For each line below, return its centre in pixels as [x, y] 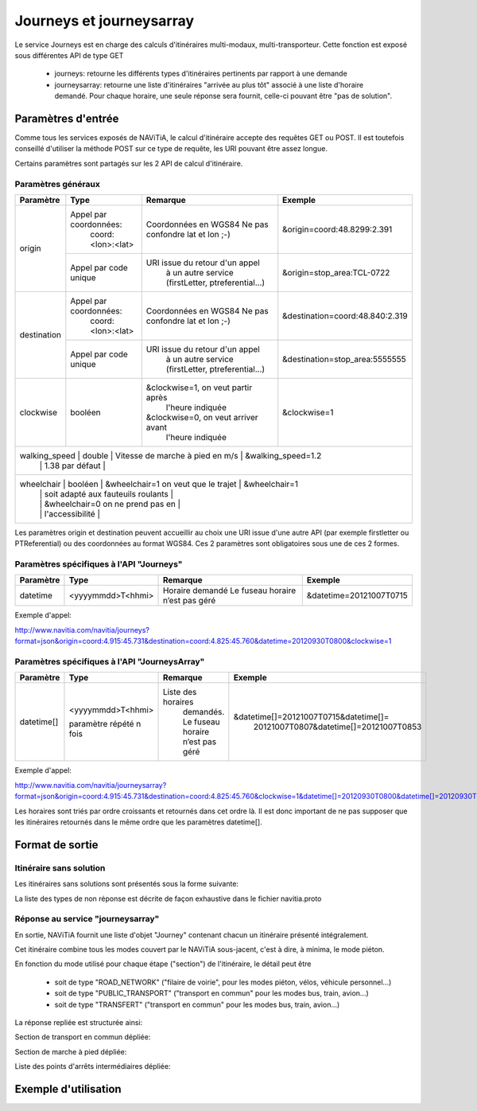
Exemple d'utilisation [68, 1089]
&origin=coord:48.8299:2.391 [337, 229]
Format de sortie [56, 845]
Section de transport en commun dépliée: [83, 1037]
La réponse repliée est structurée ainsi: [79, 1022]
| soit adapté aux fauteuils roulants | [107, 493]
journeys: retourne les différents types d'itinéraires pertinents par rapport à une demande [201, 74]
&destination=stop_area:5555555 [344, 359]
